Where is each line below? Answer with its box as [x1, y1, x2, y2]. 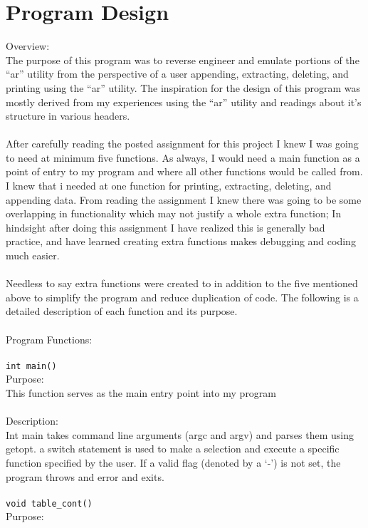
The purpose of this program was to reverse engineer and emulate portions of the [6, 52, 359, 67]
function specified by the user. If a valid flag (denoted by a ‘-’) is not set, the [6, 455, 341, 470]
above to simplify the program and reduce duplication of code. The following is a [6, 289, 359, 304]
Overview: [6, 38, 50, 53]
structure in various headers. [6, 108, 130, 123]
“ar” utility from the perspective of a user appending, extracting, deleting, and [6, 66, 349, 81]
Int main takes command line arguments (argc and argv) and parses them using [6, 427, 354, 442]
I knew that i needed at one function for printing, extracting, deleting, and [6, 178, 332, 193]
